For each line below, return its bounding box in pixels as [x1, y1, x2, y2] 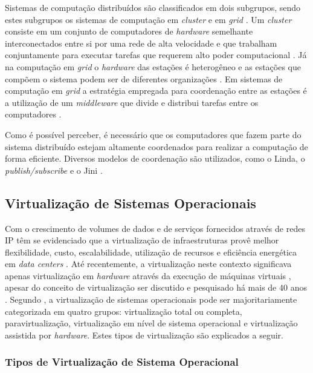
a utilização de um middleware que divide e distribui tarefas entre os [5, 96, 259, 108]
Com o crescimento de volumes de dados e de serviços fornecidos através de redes [5, 222, 305, 234]
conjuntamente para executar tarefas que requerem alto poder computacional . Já [5, 48, 307, 61]
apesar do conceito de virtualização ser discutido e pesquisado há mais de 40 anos [5, 281, 307, 294]
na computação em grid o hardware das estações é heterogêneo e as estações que [5, 60, 301, 73]
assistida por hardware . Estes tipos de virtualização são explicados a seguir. [5, 328, 283, 341]
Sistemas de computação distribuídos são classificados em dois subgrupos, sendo [5, 1, 301, 13]
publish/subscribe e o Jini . [5, 163, 103, 176]
